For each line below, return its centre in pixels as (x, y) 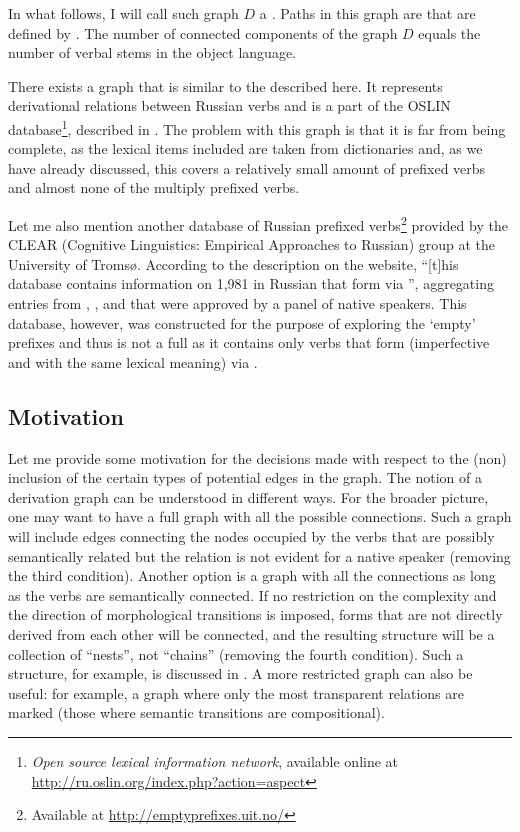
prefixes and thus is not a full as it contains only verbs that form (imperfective (249, 342)
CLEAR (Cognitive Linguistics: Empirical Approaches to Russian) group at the (252, 244)
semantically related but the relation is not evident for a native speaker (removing (259, 555)
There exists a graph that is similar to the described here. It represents (225, 85)
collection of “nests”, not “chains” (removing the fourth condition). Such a (236, 653)
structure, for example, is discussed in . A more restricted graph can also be (240, 673)
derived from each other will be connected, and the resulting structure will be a (251, 633)
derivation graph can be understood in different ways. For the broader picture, (248, 496)
